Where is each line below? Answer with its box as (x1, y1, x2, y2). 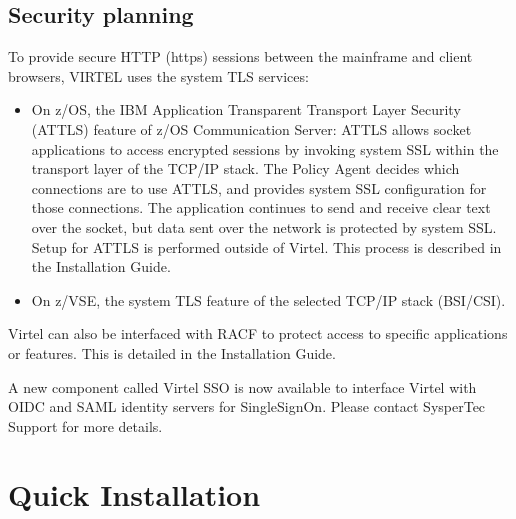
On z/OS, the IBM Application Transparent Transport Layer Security (31, 99, 461, 120)
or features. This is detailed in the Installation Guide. (8, 342, 336, 363)
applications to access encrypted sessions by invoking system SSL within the (31, 138, 499, 159)
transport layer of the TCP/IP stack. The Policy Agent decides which (31, 158, 460, 179)
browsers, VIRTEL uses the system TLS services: (8, 65, 309, 86)
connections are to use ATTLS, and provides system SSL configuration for (31, 177, 487, 198)
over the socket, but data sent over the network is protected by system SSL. (31, 216, 497, 237)
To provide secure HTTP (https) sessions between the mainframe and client (8, 46, 473, 67)
